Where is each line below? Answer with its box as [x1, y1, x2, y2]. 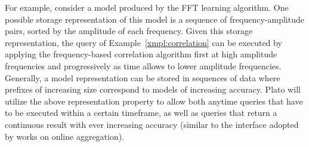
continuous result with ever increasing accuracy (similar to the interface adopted [5, 118, 299, 130]
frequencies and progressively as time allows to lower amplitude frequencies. [5, 59, 282, 72]
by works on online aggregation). [5, 130, 125, 142]
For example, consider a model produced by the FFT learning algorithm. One [5, 1, 289, 13]
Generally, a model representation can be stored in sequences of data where [5, 71, 280, 84]
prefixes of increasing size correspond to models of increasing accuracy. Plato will [5, 83, 301, 96]
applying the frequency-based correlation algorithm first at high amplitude [5, 48, 277, 60]
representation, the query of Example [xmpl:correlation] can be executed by [5, 36, 282, 48]
